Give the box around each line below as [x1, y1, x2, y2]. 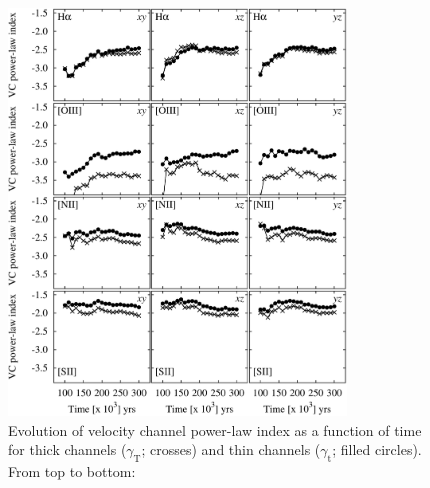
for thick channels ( [8, 439, 127, 460]
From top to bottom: [8, 461, 136, 482]
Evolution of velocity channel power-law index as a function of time [8, 419, 422, 440]
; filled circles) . [332, 439, 422, 460]
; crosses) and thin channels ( [141, 439, 321, 460]
